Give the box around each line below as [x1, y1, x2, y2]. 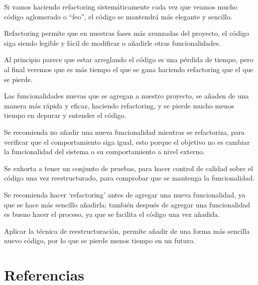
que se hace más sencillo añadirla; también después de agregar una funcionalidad [4, 199, 251, 209]
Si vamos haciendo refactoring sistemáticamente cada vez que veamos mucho [4, 1, 238, 11]
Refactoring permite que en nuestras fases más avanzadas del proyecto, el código [4, 28, 249, 38]
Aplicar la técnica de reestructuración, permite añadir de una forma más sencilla [4, 225, 250, 236]
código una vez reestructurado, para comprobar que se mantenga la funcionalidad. [4, 173, 255, 183]
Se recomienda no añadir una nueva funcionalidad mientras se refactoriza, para [4, 126, 245, 137]
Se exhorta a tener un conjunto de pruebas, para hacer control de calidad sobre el [4, 163, 253, 173]
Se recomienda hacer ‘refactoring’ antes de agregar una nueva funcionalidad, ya [4, 189, 246, 199]
